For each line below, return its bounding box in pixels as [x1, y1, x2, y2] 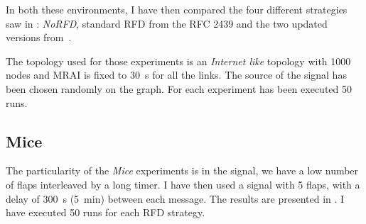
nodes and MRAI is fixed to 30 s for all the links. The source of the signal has [6, 67, 347, 82]
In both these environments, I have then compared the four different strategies [6, 2, 348, 16]
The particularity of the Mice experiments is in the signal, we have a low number [6, 163, 359, 178]
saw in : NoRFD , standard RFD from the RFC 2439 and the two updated [6, 16, 328, 30]
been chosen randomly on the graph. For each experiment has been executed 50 [6, 81, 352, 96]
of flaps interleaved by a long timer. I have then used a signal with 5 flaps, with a [6, 177, 360, 191]
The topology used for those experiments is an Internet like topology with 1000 [6, 53, 351, 68]
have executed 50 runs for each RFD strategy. [6, 205, 205, 220]
